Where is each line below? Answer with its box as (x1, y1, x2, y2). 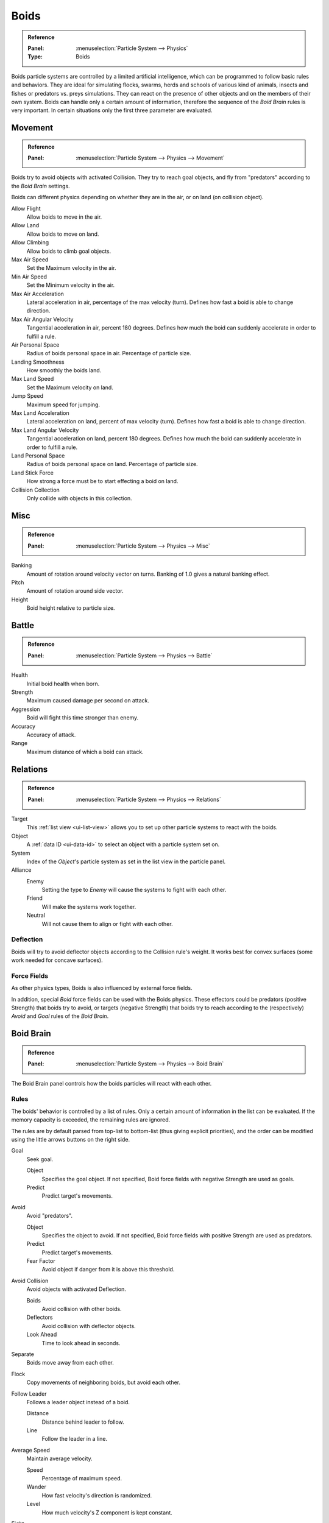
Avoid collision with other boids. (41, 1306, 122, 1313)
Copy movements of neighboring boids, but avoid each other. (26, 1379, 181, 1386)
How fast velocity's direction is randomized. (41, 1491, 152, 1499)
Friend (26, 894, 43, 902)
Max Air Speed (11, 256, 49, 263)
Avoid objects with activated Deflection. (26, 1285, 126, 1293)
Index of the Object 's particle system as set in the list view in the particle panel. (26, 858, 225, 865)
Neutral (26, 911, 46, 919)
